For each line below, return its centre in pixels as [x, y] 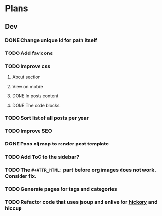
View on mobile [28, 86]
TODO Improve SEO [29, 131]
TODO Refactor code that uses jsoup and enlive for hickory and [81, 202]
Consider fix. [21, 176]
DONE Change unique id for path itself [51, 40]
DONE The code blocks [36, 105]
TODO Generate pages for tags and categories [61, 189]
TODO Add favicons [29, 53]
